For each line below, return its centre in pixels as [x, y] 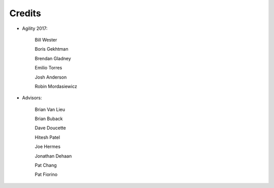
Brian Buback [49, 119]
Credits [25, 13]
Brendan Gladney [53, 58]
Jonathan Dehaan [53, 156]
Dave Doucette [50, 128]
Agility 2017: [35, 28]
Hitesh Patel [47, 137]
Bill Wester [46, 40]
